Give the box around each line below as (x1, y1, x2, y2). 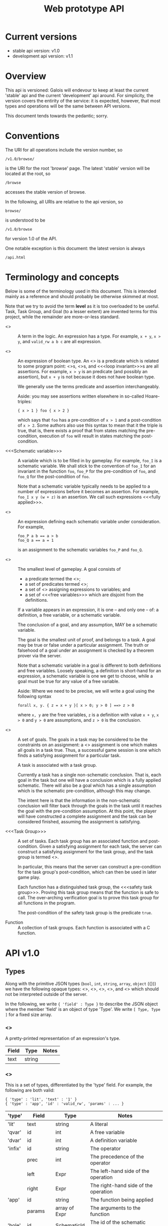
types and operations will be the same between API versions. (5, 103, 131, 109)
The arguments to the (89, 1204, 141, 1211)
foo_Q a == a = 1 (17, 538, 54, 543)
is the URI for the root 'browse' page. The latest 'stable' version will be (5, 165, 150, 171)
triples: (17, 398, 32, 404)
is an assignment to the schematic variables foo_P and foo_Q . (17, 546, 143, 553)
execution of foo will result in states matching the (39, 433, 141, 439)
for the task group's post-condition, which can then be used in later (17, 869, 156, 875)
